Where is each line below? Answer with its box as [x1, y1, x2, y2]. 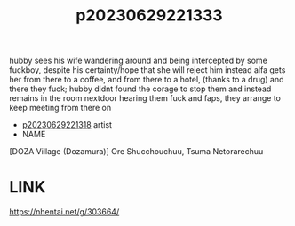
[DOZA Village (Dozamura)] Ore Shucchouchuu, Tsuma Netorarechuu [9, 146, 264, 157]
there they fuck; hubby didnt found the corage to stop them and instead [9, 83, 272, 94]
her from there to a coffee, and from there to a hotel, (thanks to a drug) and [9, 74, 284, 85]
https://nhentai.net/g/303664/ [9, 207, 120, 217]
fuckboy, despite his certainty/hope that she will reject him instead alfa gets [9, 65, 286, 75]
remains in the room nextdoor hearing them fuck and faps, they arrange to [9, 93, 282, 104]
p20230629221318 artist [21, 120, 113, 130]
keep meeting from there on [9, 103, 112, 113]
